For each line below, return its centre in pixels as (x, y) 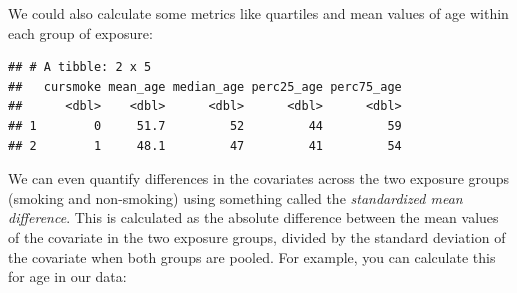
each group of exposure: (80, 32)
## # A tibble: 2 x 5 (80, 67)
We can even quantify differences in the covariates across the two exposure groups (259, 178)
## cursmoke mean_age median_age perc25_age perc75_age (205, 86)
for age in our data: (67, 276)
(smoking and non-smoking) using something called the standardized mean (235, 197)
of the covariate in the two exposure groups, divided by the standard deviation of (257, 236)
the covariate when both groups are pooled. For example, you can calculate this (252, 256)
